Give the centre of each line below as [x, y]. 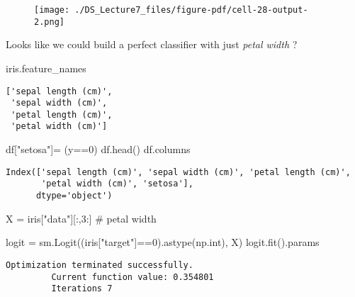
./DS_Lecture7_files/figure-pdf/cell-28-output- [191, 10]
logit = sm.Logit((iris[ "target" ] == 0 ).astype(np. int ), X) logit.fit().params [163, 242]
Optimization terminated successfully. [100, 265]
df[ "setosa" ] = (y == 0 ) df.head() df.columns [98, 149]
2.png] [49, 22]
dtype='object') [74, 196]
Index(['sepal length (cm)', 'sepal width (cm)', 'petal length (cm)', [178, 172]
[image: [52, 10]
